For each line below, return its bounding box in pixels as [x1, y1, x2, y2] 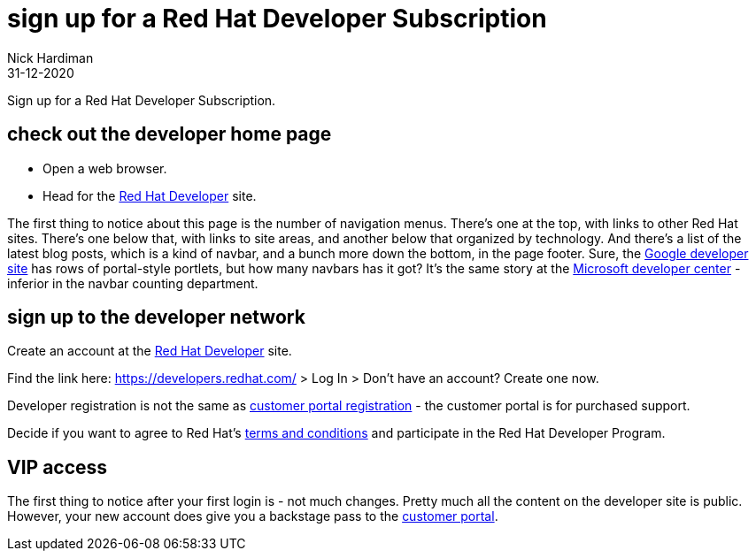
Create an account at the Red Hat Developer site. [7, 343, 292, 359]
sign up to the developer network [7, 306, 305, 329]
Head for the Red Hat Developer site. [42, 187, 257, 203]
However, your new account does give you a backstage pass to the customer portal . [7, 508, 498, 524]
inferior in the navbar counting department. [7, 275, 258, 291]
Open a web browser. [42, 160, 167, 176]
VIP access [7, 455, 108, 478]
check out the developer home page [7, 123, 332, 146]
